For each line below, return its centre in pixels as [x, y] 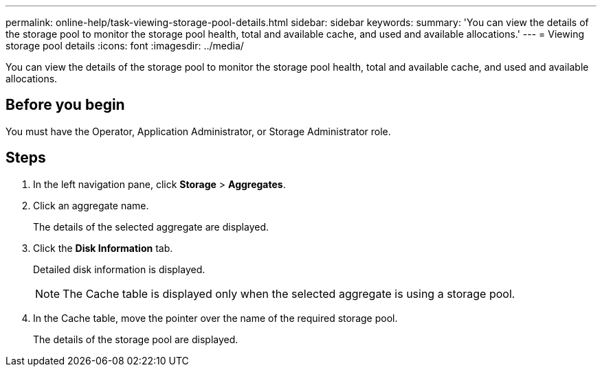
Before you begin [65, 105]
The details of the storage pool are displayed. [136, 339]
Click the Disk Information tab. [103, 248]
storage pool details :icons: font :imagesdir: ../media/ [125, 46]
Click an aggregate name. [91, 205]
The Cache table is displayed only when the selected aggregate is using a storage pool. [289, 293]
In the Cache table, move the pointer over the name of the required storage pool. [215, 318]
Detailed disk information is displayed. [119, 269]
